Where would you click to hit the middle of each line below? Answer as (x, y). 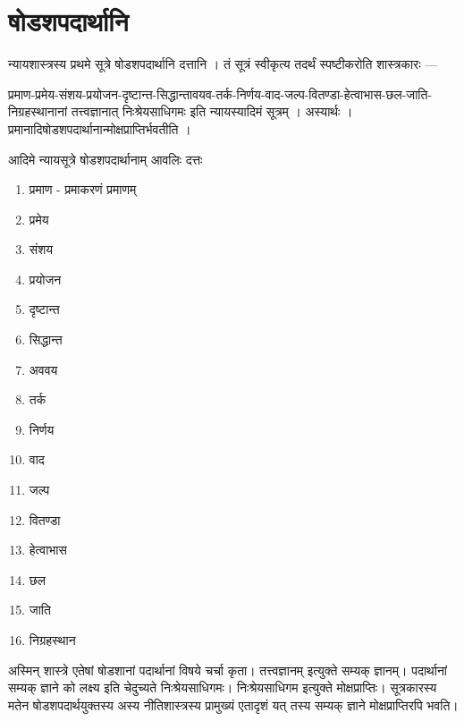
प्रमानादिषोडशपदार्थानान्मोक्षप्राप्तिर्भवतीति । (100, 128)
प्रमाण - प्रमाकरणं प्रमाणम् (83, 189)
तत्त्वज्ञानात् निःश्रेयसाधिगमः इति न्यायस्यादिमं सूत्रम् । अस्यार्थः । (212, 111)
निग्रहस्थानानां (38, 111)
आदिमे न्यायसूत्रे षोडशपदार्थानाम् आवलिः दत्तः (105, 159)
